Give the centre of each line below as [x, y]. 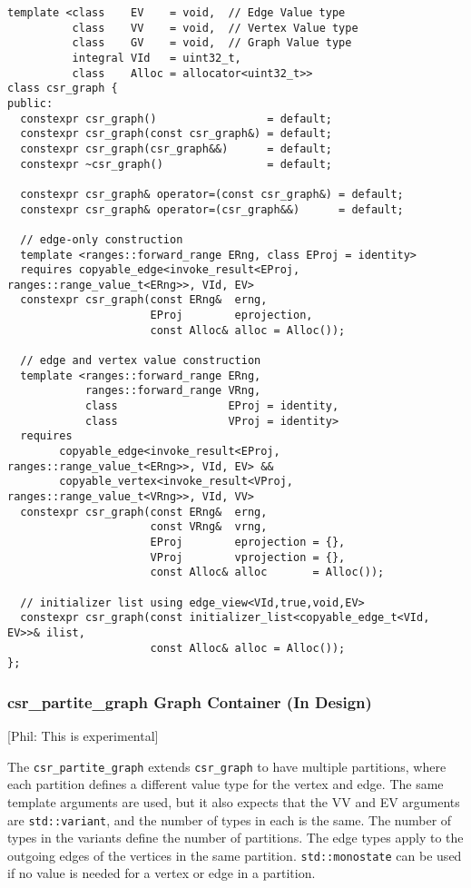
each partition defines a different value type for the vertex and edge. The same [226, 784]
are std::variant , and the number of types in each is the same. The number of [230, 819]
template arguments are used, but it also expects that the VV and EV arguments [234, 801]
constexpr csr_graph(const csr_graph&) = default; [176, 134]
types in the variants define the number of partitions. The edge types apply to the [235, 838]
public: [30, 103]
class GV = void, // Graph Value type [212, 43]
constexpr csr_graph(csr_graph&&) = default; [176, 148]
